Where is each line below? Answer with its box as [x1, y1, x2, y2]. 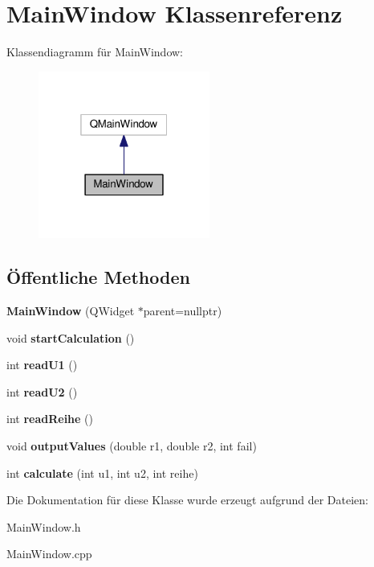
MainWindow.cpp [6, 545, 92, 562]
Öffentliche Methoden [6, 265, 190, 290]
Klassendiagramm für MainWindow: [6, 43, 183, 60]
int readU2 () [6, 383, 78, 400]
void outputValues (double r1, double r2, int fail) [6, 438, 257, 454]
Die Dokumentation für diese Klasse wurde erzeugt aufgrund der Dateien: [6, 491, 368, 508]
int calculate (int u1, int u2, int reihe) [6, 464, 198, 481]
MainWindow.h [6, 518, 81, 535]
